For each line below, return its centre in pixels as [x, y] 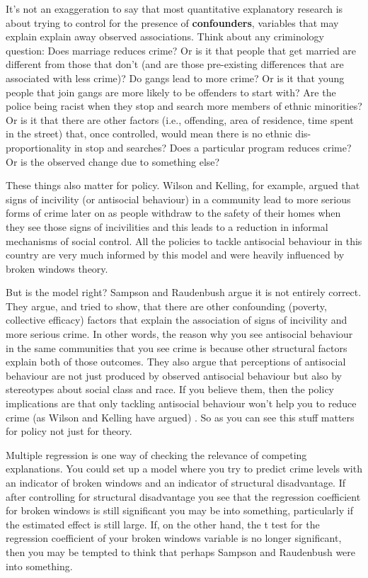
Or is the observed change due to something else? [113, 161]
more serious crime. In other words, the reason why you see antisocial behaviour [179, 334]
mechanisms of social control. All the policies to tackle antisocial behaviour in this [184, 240]
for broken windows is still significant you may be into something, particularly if [179, 510]
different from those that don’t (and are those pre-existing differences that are [175, 64]
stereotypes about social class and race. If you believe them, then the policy [170, 389]
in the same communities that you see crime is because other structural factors [177, 347]
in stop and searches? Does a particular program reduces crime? [213, 147]
